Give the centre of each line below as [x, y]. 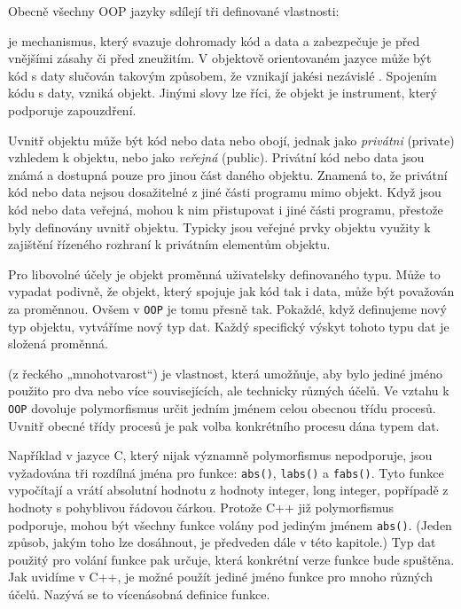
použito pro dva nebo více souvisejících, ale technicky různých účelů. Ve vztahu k [229, 390]
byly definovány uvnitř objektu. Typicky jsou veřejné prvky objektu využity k [219, 226]
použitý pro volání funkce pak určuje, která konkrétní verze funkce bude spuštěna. [231, 559]
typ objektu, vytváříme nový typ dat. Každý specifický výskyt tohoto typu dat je [229, 326]
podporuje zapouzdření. [72, 109]
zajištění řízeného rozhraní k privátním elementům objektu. [169, 244]
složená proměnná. [58, 344]
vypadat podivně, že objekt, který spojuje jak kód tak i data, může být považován [231, 291]
